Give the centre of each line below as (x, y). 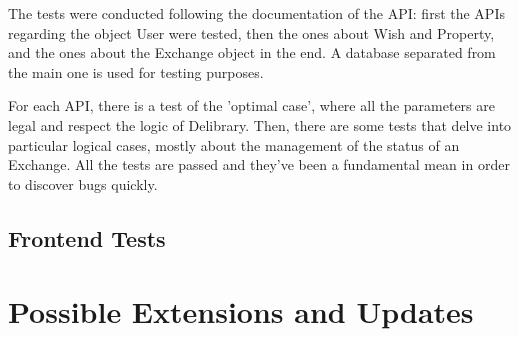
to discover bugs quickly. (83, 183)
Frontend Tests (87, 237)
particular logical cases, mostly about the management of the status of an (234, 144)
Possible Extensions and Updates (241, 311)
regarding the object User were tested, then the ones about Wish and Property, (251, 32)
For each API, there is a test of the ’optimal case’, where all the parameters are (251, 105)
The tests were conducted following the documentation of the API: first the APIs (256, 13)
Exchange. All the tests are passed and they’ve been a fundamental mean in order (259, 164)
